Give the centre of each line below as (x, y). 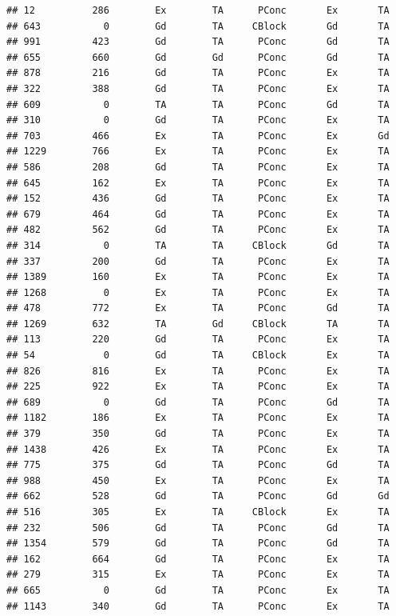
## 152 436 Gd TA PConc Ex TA (198, 199)
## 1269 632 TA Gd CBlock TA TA (198, 324)
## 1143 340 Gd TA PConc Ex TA (198, 606)
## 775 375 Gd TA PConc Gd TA (198, 465)
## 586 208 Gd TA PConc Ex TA (198, 167)
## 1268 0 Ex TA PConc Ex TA (198, 292)
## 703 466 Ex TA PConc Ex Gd (198, 136)
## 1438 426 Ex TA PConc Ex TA (198, 449)
